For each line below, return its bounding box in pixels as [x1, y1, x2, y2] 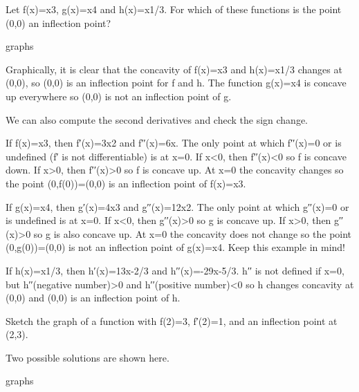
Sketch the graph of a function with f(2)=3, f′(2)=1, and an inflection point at [6, 313, 338, 328]
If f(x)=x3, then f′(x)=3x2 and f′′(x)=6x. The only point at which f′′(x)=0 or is [6, 136, 342, 150]
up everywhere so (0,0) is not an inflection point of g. [6, 88, 232, 103]
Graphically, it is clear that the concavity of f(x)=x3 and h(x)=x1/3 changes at [6, 62, 342, 76]
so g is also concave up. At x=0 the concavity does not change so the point [33, 226, 352, 241]
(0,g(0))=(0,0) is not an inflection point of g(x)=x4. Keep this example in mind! [6, 240, 345, 254]
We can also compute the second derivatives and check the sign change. [6, 112, 309, 127]
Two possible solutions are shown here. [6, 350, 169, 364]
